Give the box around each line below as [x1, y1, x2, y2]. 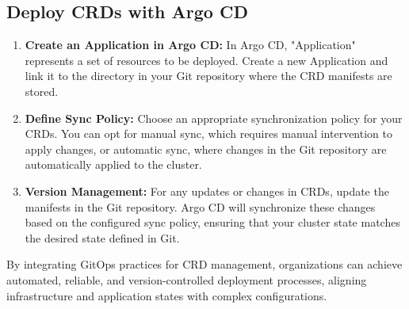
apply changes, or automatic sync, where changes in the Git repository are [25, 140, 387, 157]
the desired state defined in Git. [25, 229, 180, 246]
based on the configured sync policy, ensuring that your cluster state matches [25, 214, 400, 231]
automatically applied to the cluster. [25, 156, 202, 173]
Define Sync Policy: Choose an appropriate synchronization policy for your [25, 109, 403, 126]
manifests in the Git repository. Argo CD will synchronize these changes [25, 198, 376, 215]
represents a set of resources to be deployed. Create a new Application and [25, 51, 388, 68]
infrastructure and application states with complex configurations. [6, 287, 327, 303]
